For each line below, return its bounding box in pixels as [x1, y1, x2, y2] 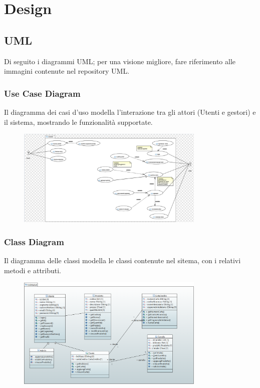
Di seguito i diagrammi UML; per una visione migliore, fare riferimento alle [4, 56, 236, 66]
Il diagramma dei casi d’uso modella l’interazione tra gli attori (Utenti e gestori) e [4, 106, 256, 117]
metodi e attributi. [4, 265, 62, 275]
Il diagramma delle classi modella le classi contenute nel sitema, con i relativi [4, 255, 241, 266]
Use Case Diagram [4, 87, 81, 99]
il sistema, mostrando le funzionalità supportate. [4, 116, 153, 127]
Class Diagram [4, 235, 64, 248]
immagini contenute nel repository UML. [4, 66, 130, 76]
